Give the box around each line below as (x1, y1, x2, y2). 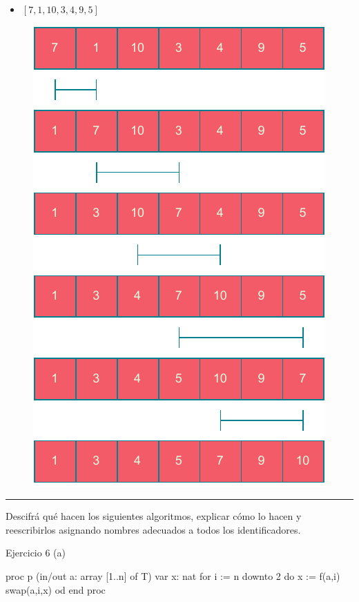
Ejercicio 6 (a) (6, 545, 66, 560)
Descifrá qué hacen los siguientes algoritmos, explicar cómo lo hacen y (6, 509, 302, 523)
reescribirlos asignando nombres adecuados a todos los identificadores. (6, 522, 301, 536)
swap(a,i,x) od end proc (6, 582, 106, 596)
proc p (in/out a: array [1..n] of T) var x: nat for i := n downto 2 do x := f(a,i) (6, 568, 340, 583)
